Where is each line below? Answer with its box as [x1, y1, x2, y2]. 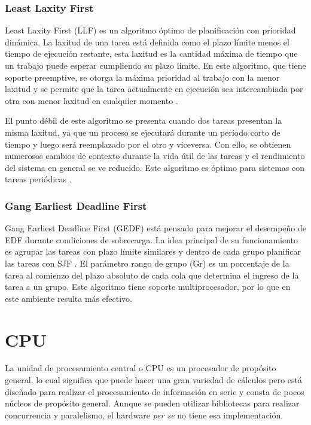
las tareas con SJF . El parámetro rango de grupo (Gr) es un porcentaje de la [5, 256, 289, 269]
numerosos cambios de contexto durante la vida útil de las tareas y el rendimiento [5, 149, 305, 162]
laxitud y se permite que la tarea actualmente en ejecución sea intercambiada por [5, 82, 303, 95]
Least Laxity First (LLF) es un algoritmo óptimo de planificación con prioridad [5, 24, 296, 36]
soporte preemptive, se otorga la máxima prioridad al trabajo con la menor [5, 71, 280, 83]
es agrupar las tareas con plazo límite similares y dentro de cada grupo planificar [5, 245, 301, 258]
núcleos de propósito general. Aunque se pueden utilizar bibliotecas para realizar [5, 397, 300, 409]
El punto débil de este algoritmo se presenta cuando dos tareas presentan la [5, 114, 282, 127]
